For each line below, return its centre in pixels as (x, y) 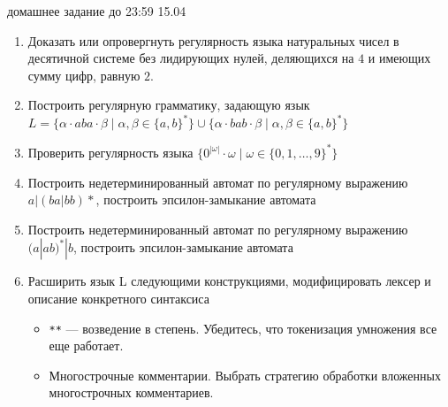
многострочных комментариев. (131, 392)
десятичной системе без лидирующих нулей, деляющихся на (191, 58)
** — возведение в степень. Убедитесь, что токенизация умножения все (243, 328)
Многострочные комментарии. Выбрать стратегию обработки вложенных (245, 375)
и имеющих (399, 58)
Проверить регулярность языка (110, 152)
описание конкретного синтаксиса (118, 298)
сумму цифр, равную (84, 75)
